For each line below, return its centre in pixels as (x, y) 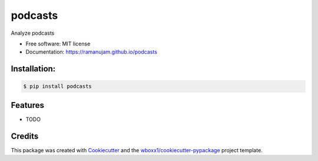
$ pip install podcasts (58, 86)
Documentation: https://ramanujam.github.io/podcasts (91, 52)
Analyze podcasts (33, 33)
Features (27, 105)
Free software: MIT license (58, 44)
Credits (25, 136)
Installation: (33, 69)
